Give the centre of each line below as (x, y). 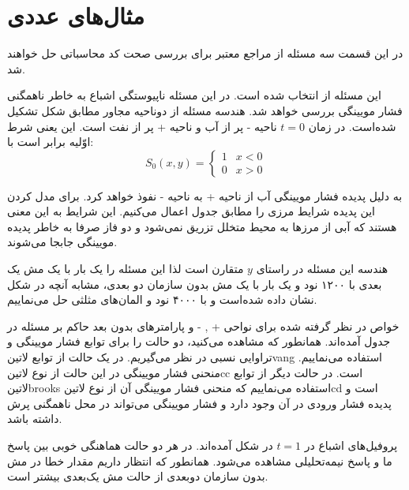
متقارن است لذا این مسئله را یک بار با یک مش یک (126, 269)
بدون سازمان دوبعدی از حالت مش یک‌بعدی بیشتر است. (138, 476)
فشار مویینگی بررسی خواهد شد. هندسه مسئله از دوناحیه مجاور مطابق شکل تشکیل (205, 110)
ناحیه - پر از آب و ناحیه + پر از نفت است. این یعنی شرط (142, 126)
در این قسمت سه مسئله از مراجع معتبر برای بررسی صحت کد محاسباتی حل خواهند (205, 53)
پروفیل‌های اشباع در (351, 445)
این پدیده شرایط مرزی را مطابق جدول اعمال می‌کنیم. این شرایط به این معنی (191, 211)
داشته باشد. (35, 419)
